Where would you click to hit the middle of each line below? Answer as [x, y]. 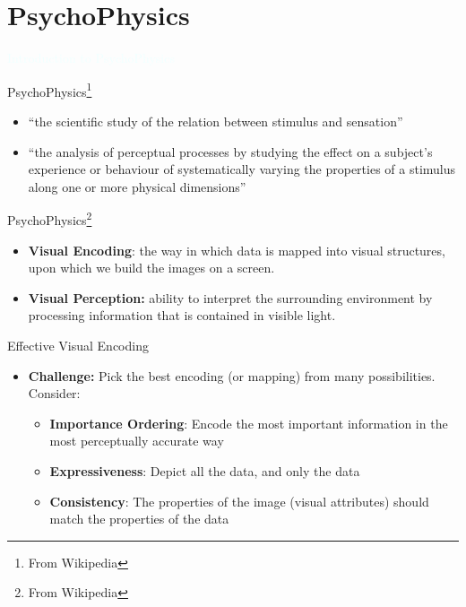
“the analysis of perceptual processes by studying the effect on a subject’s [230, 151]
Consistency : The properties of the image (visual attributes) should [239, 501]
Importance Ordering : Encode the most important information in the [249, 423]
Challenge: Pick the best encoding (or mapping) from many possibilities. [232, 375]
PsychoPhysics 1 [50, 90]
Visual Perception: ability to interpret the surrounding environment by [230, 297]
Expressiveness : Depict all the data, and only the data [205, 470]
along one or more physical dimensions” [137, 186]
